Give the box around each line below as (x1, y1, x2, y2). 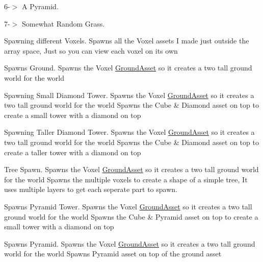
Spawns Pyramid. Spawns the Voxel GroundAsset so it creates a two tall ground (4, 238, 255, 249)
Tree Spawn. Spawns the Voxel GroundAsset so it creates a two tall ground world (4, 164, 259, 175)
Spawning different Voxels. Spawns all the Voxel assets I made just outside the (4, 35, 249, 46)
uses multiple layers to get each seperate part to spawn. (4, 184, 177, 195)
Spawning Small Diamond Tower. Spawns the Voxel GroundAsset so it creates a (4, 89, 254, 100)
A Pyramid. (21, 1, 59, 11)
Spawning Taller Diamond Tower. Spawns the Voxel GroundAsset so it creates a (4, 127, 255, 137)
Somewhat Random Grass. (21, 18, 105, 29)
